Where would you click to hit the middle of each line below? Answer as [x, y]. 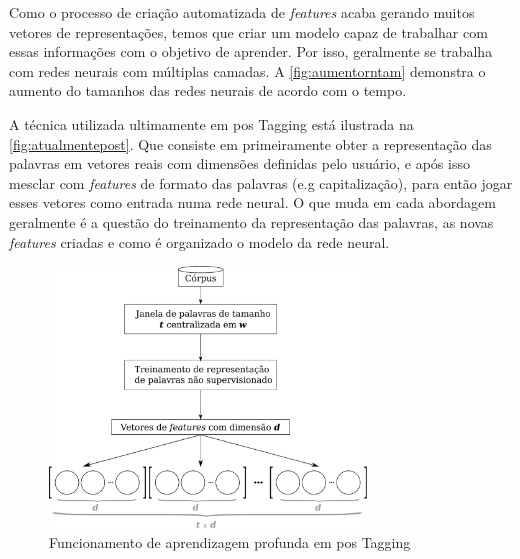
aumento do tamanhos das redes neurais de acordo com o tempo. [208, 90]
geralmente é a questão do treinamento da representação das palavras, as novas [251, 221]
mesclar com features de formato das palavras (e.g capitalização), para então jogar [261, 182]
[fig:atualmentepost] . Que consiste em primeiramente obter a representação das [250, 143]
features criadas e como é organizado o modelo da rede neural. [199, 241]
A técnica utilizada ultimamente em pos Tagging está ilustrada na [211, 123]
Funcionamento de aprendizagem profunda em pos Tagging [230, 541]
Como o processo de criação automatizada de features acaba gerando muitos [242, 12]
